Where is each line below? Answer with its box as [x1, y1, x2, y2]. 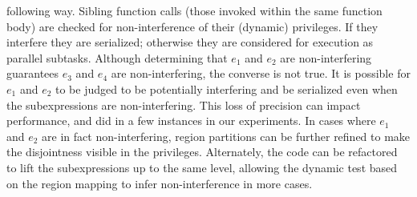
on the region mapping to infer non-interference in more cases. [6, 175, 313, 191]
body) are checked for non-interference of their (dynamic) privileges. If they [6, 18, 379, 34]
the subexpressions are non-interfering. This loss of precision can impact [6, 96, 361, 113]
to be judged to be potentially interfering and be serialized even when [55, 80, 398, 97]
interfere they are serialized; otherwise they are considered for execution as [6, 34, 374, 50]
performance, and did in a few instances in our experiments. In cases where [6, 112, 376, 129]
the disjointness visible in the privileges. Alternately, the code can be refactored [6, 143, 398, 160]
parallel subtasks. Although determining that [6, 49, 228, 66]
